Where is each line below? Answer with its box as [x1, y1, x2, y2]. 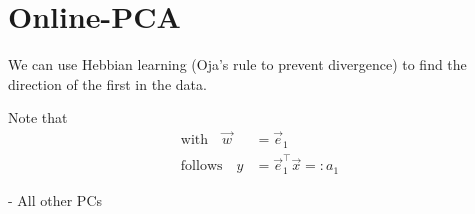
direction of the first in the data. [8, 73, 207, 94]
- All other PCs [8, 189, 103, 210]
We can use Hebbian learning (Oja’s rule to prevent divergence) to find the [8, 54, 467, 75]
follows [180, 159, 223, 174]
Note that [8, 107, 68, 128]
